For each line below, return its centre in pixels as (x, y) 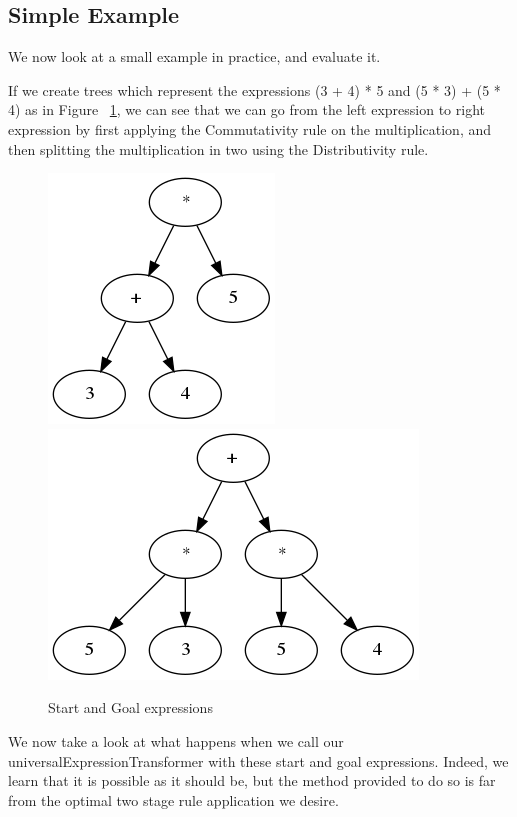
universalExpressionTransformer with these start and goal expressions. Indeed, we (258, 760)
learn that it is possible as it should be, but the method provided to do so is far (252, 780)
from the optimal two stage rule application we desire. (173, 799)
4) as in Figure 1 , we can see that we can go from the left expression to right (246, 109)
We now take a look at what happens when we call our (176, 740)
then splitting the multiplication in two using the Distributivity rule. (218, 148)
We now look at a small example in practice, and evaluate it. (194, 56)
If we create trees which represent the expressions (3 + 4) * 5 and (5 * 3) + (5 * (254, 89)
